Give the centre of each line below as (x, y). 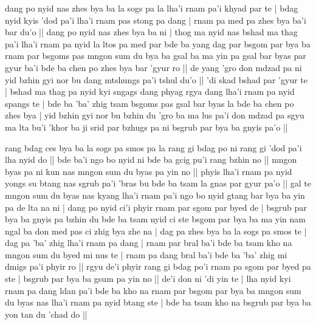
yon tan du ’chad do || (46, 314)
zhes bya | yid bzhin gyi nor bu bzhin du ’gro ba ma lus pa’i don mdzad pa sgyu (155, 115)
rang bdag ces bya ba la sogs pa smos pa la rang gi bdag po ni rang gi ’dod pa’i (153, 147)
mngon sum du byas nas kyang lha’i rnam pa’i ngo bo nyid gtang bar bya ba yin (155, 195)
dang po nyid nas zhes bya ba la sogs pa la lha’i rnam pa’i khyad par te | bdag (152, 8)
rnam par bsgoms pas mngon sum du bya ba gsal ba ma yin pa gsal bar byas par (156, 56)
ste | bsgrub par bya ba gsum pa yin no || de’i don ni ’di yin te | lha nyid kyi (148, 279)
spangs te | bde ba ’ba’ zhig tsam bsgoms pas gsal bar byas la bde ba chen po (149, 103)
